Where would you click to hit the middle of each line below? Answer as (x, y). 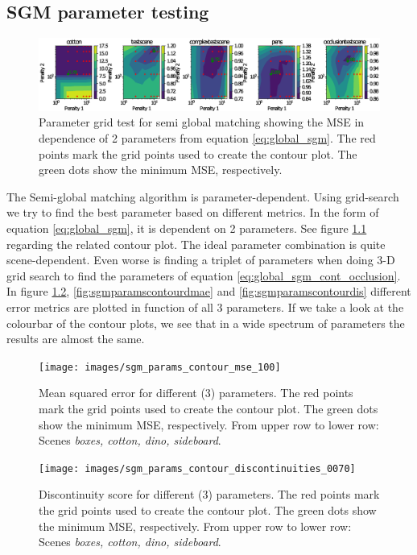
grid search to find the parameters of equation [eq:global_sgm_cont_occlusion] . (204, 275)
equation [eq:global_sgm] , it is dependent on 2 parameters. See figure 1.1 (187, 228)
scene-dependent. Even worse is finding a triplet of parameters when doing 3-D (201, 260)
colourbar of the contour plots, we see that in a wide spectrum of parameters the (206, 323)
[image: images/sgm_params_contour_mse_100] (160, 367)
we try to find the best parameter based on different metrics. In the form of (193, 212)
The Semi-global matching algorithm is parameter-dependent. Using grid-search (203, 196)
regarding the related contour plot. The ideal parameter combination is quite (196, 244)
